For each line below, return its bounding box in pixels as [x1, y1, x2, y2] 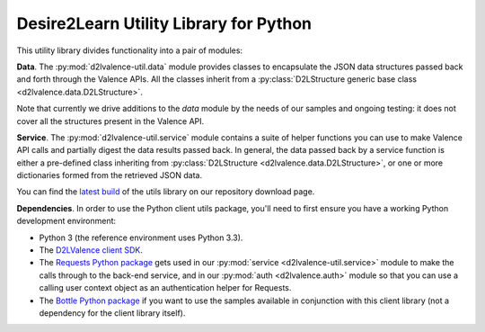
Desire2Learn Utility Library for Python [16, 13, 313, 33]
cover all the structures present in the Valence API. [16, 115, 205, 126]
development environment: [16, 216, 117, 227]
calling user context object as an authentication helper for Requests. [39, 283, 292, 293]
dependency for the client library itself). [39, 307, 186, 319]
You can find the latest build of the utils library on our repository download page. [16, 186, 315, 197]
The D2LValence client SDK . [39, 245, 144, 256]
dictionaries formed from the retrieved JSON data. [16, 170, 202, 181]
